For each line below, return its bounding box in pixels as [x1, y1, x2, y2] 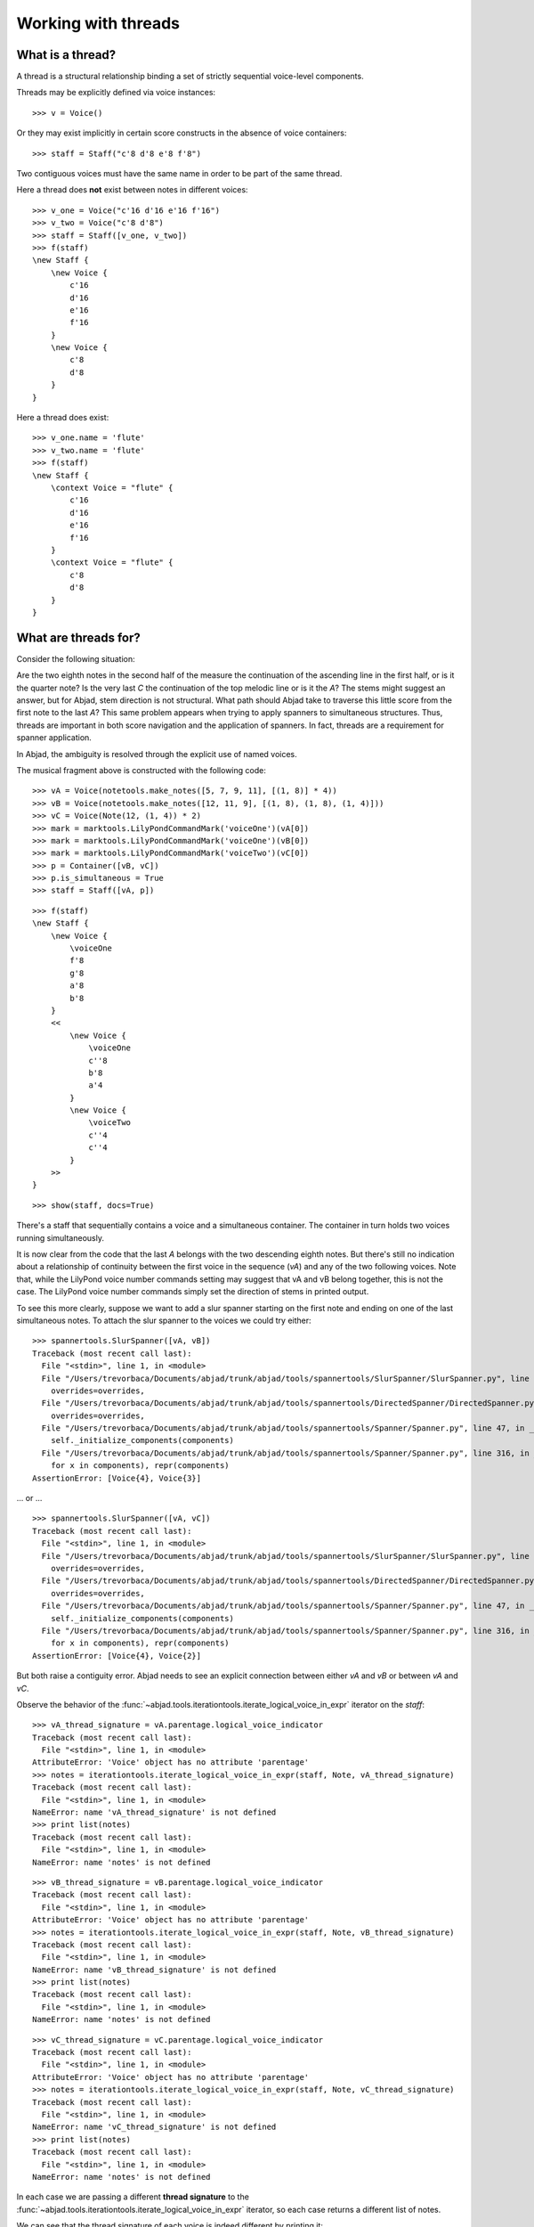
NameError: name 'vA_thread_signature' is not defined [32, 1807, 277, 1817]
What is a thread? [16, 47, 117, 62]
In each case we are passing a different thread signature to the [16, 2191, 249, 2202]
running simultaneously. [16, 1232, 104, 1243]
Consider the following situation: [16, 653, 135, 664]
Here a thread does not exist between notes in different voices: [16, 184, 248, 195]
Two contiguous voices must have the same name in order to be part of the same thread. [16, 168, 343, 179]
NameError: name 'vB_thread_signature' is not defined [32, 1964, 277, 1975]
